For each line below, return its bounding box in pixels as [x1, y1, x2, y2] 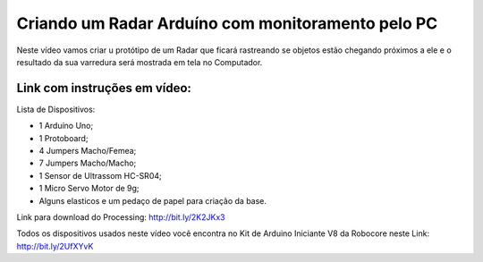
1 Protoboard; [38, 132, 89, 143]
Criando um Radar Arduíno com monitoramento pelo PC [16, 13, 438, 33]
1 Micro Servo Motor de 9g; [38, 183, 140, 194]
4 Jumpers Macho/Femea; [38, 146, 137, 156]
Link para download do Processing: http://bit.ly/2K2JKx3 [16, 211, 225, 223]
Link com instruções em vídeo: [16, 80, 192, 96]
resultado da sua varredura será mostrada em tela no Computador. [16, 56, 263, 67]
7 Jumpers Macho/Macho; [38, 157, 137, 169]
